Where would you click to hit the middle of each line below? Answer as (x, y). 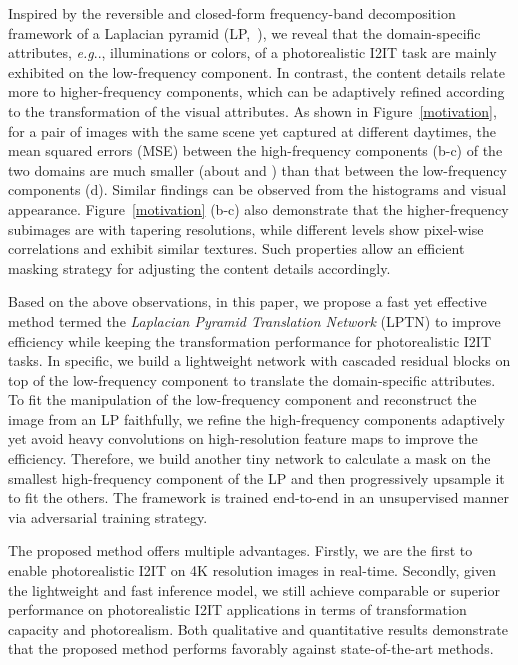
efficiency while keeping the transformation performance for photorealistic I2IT (249, 340)
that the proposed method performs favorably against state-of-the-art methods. (251, 648)
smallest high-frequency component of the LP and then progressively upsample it (256, 477)
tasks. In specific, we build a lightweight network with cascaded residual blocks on (259, 360)
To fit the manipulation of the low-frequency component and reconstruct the (242, 399)
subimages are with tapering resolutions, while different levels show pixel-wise (246, 228)
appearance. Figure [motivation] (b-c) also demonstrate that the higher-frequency (258, 208)
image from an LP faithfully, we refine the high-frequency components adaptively (256, 418)
